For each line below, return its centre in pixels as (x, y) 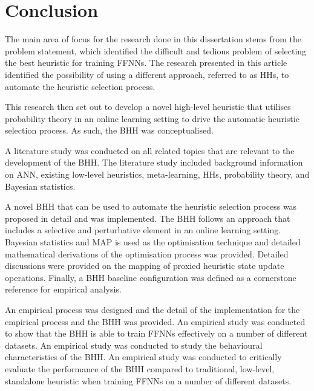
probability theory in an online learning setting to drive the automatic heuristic (152, 118)
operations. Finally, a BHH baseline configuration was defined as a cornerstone (151, 277)
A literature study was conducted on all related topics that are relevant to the (150, 150)
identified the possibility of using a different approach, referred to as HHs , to (147, 74)
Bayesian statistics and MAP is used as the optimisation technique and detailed (153, 242)
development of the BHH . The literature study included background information (154, 162)
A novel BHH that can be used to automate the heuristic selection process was (151, 206)
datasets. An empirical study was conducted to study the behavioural (134, 345)
